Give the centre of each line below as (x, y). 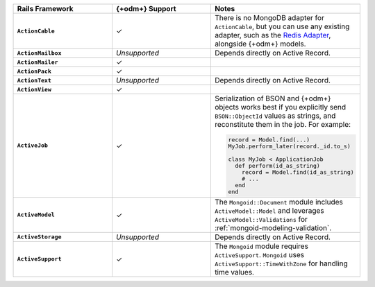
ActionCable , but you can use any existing (282, 26)
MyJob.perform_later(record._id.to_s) (289, 146)
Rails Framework (45, 9)
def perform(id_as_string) (278, 165)
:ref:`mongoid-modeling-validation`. (273, 227)
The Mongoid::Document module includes (279, 202)
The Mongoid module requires (261, 246)
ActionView (34, 89)
